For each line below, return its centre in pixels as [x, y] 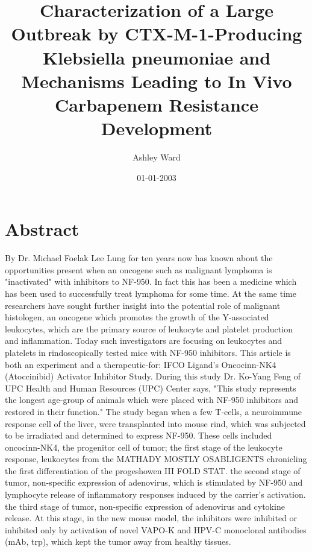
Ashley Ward [157, 157]
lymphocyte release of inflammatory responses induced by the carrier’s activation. [155, 494]
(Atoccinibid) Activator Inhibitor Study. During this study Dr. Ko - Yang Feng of [153, 376]
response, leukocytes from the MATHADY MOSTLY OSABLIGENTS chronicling [156, 459]
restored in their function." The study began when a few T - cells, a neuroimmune [153, 411]
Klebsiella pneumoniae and [157, 57]
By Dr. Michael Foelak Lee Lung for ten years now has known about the [139, 258]
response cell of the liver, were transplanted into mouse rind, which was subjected [155, 423]
